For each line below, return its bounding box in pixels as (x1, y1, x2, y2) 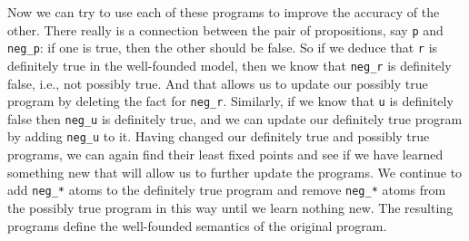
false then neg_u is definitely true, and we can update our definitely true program (7, 109, 463, 128)
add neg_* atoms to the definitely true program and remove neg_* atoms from (7, 180, 446, 199)
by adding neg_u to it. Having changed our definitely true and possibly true (7, 127, 430, 146)
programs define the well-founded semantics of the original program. (7, 216, 387, 235)
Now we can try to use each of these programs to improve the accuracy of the (7, 3, 440, 21)
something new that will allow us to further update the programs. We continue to (7, 162, 463, 181)
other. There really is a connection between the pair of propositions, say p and (7, 20, 444, 39)
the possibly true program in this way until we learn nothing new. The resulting (7, 198, 454, 217)
